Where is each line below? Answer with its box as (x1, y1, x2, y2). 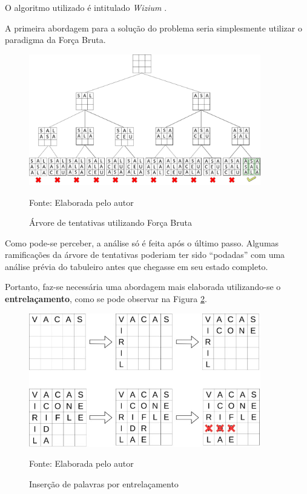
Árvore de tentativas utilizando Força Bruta (29, 216, 192, 229)
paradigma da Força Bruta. (5, 33, 106, 46)
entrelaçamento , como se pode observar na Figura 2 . (5, 292, 207, 305)
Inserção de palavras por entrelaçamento (29, 477, 179, 490)
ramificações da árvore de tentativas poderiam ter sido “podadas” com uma (5, 248, 285, 261)
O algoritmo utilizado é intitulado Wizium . (5, 1, 167, 13)
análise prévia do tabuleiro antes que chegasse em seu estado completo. (5, 260, 268, 272)
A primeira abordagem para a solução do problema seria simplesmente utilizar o (5, 21, 302, 34)
